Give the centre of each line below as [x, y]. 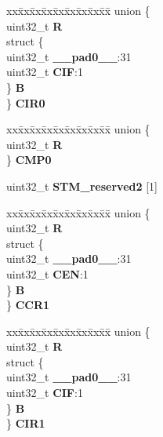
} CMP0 [29, 160]
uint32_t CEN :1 [47, 273]
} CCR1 [28, 305]
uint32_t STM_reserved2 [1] [82, 186]
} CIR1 [26, 423]
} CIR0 [26, 102]
